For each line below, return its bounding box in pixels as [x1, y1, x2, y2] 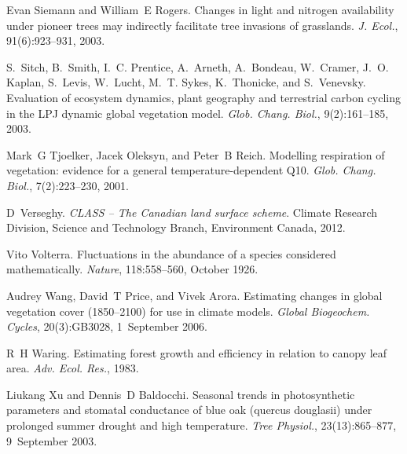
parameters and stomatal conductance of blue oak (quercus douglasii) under [6, 401, 372, 418]
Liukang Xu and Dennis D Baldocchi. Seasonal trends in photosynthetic [6, 386, 355, 402]
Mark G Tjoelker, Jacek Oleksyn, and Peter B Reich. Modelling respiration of [6, 146, 385, 163]
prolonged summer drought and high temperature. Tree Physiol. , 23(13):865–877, [6, 417, 397, 434]
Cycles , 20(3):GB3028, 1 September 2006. [6, 318, 207, 335]
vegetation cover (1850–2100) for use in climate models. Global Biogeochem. [6, 302, 370, 319]
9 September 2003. [6, 432, 97, 449]
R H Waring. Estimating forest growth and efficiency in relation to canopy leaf [6, 344, 387, 361]
